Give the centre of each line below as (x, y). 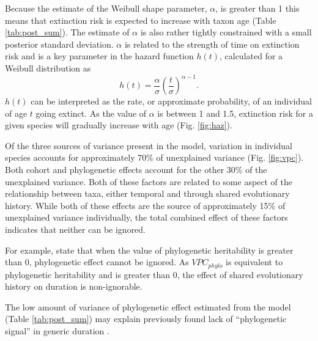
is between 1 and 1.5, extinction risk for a (235, 113)
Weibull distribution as (48, 68)
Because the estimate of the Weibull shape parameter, (106, 8)
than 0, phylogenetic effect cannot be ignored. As (97, 262)
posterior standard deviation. (59, 44)
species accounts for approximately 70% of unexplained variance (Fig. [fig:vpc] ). (154, 157)
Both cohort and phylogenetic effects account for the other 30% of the (136, 170)
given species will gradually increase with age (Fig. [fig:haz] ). (119, 125)
